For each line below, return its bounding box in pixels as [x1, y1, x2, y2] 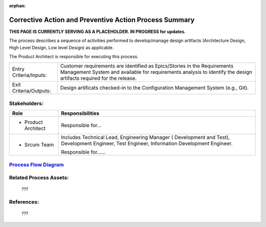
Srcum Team [24, 141, 54, 148]
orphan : [9, 3, 26, 8]
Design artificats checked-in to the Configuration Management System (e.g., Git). [60, 84, 249, 91]
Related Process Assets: [9, 174, 69, 181]
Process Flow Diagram [9, 161, 64, 168]
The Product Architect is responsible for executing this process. [9, 54, 139, 60]
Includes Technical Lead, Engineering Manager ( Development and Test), [61, 134, 230, 141]
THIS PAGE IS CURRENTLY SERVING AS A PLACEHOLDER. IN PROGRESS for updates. [9, 29, 186, 34]
